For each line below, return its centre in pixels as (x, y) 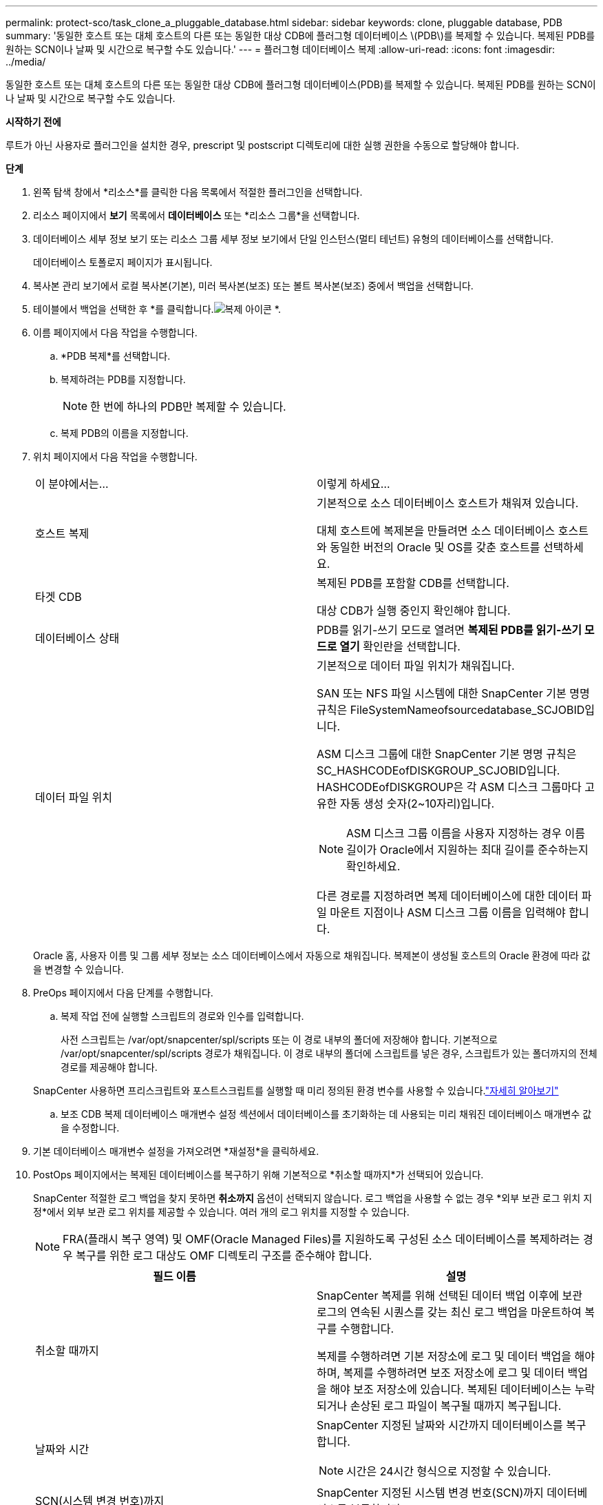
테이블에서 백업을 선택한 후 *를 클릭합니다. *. (157, 309)
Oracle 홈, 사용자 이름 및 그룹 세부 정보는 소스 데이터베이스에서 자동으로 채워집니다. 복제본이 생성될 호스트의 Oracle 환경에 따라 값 (312, 955)
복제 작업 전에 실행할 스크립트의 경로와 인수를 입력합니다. (182, 1016)
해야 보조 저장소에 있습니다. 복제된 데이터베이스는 (451, 1389)
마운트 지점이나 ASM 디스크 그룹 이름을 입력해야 (448, 912)
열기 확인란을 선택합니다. (400, 646)
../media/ (26, 62)
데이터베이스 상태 (77, 638)
